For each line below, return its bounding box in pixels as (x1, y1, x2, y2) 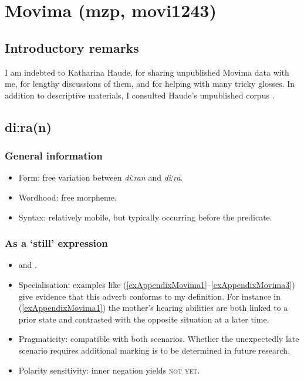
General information (5, 148, 103, 163)
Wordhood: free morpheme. (18, 191, 117, 203)
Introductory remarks (5, 38, 139, 56)
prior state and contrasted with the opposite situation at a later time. (18, 313, 269, 325)
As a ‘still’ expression (5, 236, 108, 250)
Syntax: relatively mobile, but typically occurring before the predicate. (18, 211, 272, 223)
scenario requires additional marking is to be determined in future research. (18, 344, 291, 356)
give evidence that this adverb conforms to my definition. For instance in (18, 290, 281, 302)
